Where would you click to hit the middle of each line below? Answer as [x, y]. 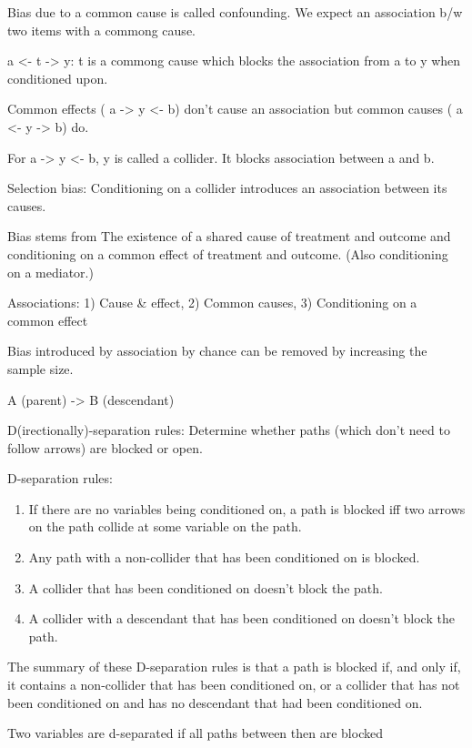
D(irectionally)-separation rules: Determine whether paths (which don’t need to [229, 430]
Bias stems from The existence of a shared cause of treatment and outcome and [229, 236]
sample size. [40, 368]
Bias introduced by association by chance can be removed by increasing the [217, 351]
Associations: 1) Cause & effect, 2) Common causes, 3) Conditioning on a [212, 303]
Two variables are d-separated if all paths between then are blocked [195, 733]
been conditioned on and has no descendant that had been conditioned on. [215, 702]
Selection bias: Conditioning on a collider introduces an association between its [227, 188]
